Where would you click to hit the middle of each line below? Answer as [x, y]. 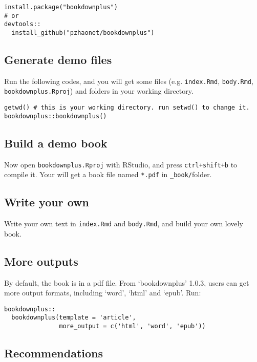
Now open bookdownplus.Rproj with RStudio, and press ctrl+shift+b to [121, 164]
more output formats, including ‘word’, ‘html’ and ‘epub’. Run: [103, 293]
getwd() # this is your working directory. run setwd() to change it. [127, 108]
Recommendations [53, 353]
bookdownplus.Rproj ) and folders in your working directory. [99, 91]
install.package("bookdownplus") [61, 7]
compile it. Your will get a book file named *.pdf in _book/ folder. [108, 174]
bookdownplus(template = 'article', [74, 318]
